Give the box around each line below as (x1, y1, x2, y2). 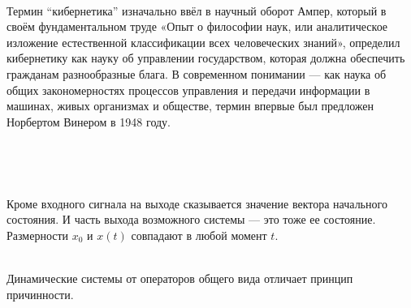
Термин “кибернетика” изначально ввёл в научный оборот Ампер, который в (6, 2, 387, 19)
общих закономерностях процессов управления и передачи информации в (6, 81, 370, 98)
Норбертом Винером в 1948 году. (6, 113, 171, 130)
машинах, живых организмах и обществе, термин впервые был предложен (6, 97, 374, 114)
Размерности (6, 226, 69, 243)
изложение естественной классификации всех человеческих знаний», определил (6, 33, 400, 50)
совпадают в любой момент (131, 226, 267, 243)
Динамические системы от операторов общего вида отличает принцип (6, 269, 353, 286)
